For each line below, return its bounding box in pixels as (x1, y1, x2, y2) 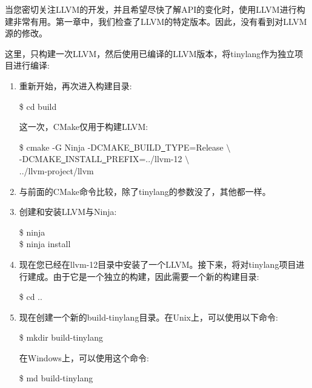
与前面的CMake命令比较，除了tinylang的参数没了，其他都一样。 (19, 185, 271, 197)
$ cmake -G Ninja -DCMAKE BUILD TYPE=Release (19, 140, 224, 153)
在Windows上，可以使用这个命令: (19, 351, 149, 364)
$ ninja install (19, 237, 71, 250)
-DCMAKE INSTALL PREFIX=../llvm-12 (19, 152, 182, 165)
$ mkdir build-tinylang (19, 331, 103, 344)
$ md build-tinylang (19, 372, 93, 384)
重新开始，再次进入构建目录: (19, 79, 132, 92)
